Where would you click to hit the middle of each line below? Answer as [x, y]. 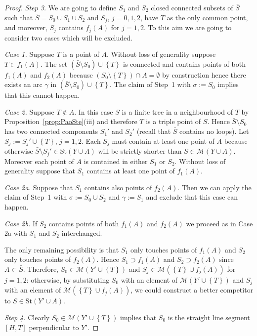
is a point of [81, 54]
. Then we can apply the [214, 187]
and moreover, [26, 27]
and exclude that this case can [192, 197]
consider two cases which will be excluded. [68, 37]
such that [19, 17]
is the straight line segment [209, 317]
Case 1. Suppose [29, 54]
